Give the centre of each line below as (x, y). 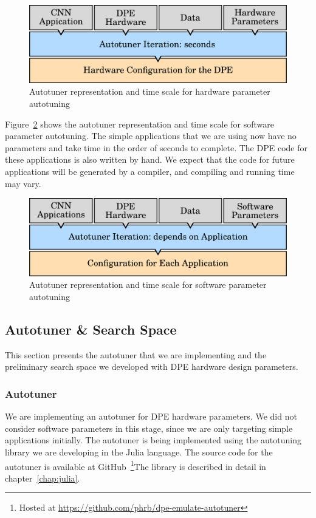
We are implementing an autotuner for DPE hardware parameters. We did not (151, 416)
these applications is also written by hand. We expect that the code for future (150, 159)
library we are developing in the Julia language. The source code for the (139, 452)
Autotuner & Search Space (91, 329)
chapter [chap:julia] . (43, 478)
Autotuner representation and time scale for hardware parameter (150, 91)
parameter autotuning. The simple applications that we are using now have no (151, 136)
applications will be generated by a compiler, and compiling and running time (150, 171)
